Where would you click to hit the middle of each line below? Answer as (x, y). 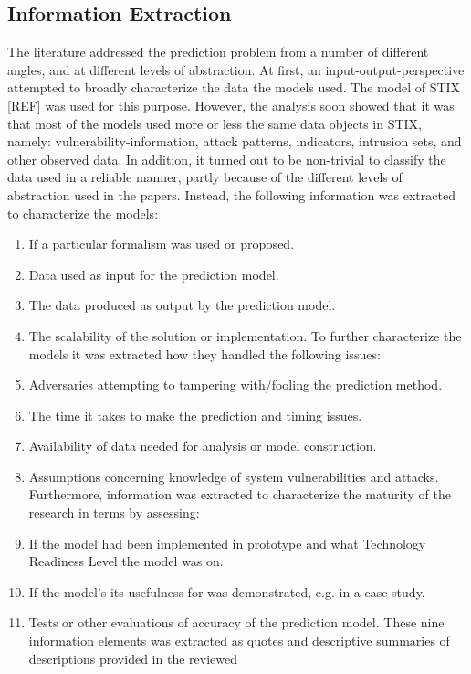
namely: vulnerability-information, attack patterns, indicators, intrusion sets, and (235, 141)
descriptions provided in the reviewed (133, 658)
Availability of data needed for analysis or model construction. (203, 446)
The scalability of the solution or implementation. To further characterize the (245, 335)
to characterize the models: (83, 213)
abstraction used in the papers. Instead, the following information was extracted (231, 194)
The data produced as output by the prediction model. (182, 305)
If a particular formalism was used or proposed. (162, 244)
